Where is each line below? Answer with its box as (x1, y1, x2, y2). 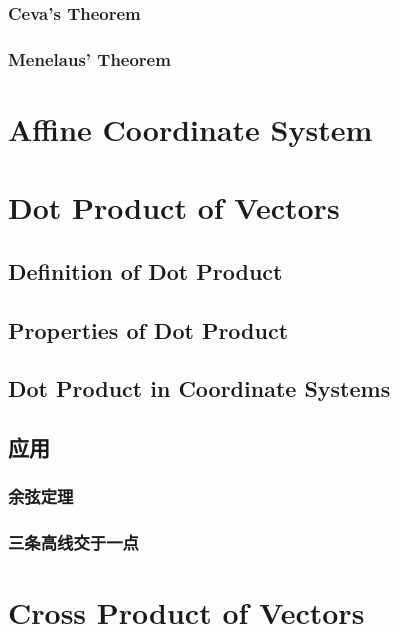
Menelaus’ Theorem (8, 46, 171, 71)
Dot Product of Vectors (8, 187, 340, 228)
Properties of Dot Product (8, 314, 289, 345)
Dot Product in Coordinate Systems (8, 373, 391, 404)
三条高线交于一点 (8, 530, 139, 555)
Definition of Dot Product (8, 255, 283, 286)
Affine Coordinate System (8, 108, 373, 149)
